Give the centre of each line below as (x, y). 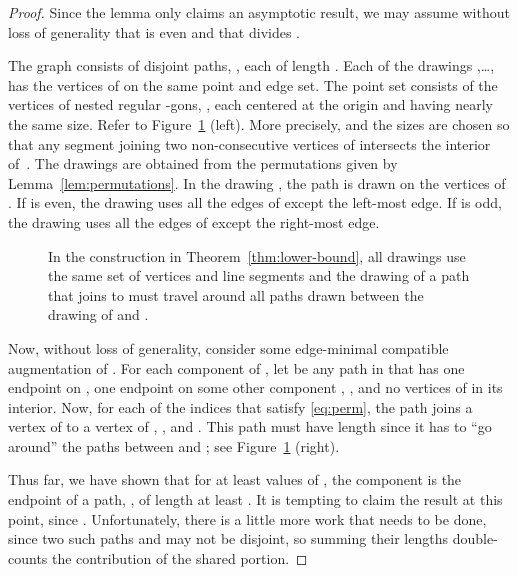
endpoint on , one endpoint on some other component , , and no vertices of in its (255, 387)
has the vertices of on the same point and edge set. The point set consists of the (253, 84)
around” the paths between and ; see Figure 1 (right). (174, 445)
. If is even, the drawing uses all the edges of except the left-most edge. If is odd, (255, 202)
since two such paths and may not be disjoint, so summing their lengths (228, 538)
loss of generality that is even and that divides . (154, 31)
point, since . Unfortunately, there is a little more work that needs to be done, (247, 518)
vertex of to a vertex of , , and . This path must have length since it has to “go (250, 426)
